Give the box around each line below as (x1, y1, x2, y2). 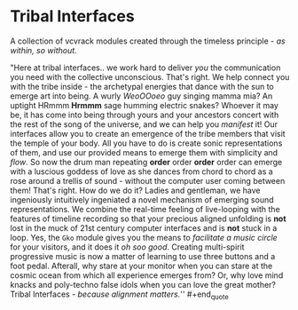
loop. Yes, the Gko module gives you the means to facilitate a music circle (10, 232, 278, 242)
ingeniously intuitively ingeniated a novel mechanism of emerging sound (10, 194, 274, 205)
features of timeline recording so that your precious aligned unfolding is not (10, 213, 286, 224)
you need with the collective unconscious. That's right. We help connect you (10, 71, 290, 82)
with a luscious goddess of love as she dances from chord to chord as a (10, 166, 273, 177)
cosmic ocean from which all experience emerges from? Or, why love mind (10, 269, 284, 281)
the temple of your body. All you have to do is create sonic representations (10, 138, 283, 148)
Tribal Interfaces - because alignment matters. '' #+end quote (10, 289, 229, 301)
